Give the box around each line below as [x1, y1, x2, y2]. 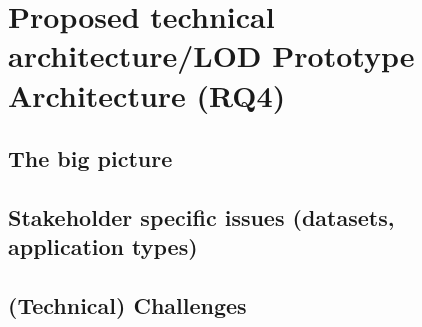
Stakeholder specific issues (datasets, [8, 201, 395, 232]
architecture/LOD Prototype [8, 35, 415, 76]
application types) [8, 231, 198, 262]
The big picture [8, 143, 173, 174]
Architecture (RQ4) [8, 74, 286, 115]
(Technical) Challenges [8, 290, 247, 321]
